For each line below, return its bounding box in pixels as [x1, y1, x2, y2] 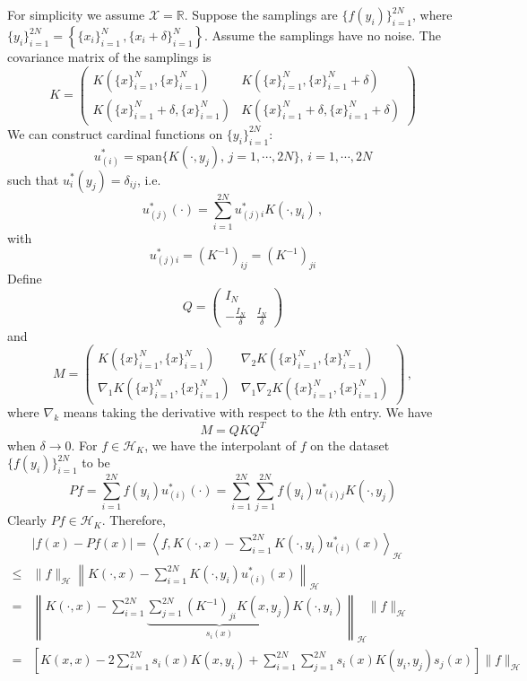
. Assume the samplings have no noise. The [203, 26, 441, 44]
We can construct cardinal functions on [7, 124, 223, 143]
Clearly [7, 511, 47, 529]
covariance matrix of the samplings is [7, 48, 212, 65]
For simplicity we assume [7, 5, 145, 23]
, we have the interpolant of [144, 435, 297, 454]
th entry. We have [334, 403, 433, 422]
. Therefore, [101, 511, 166, 529]
